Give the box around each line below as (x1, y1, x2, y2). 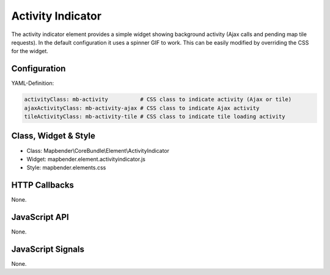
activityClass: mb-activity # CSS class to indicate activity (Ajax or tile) (24, 96, 292, 103)
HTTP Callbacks (11, 180, 75, 191)
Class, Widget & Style (11, 131, 96, 141)
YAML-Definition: (11, 79, 54, 87)
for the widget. (11, 48, 49, 55)
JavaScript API (11, 212, 70, 222)
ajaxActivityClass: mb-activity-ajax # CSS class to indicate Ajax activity (24, 105, 260, 111)
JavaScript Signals (11, 244, 85, 254)
